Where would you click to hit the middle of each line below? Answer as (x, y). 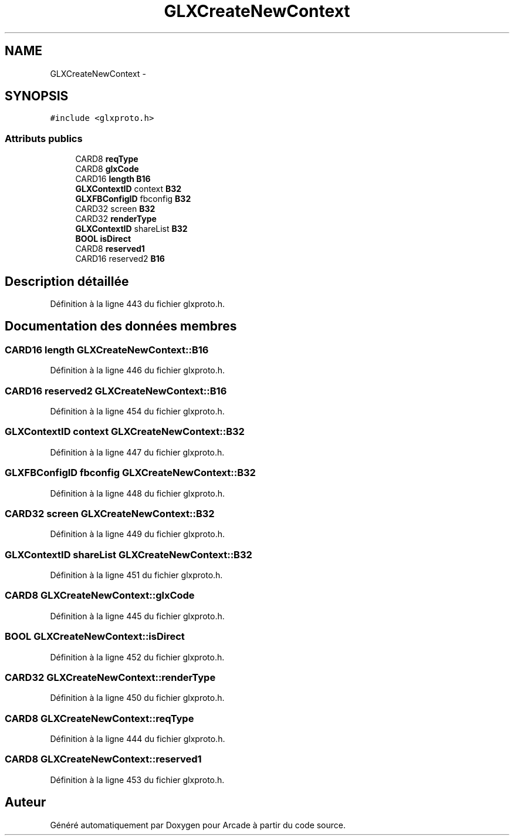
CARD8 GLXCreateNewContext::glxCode (100, 596)
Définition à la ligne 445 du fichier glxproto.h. (137, 616)
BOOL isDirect (103, 239)
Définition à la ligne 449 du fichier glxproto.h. (138, 534)
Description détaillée (67, 281)
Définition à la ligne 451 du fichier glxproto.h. (136, 575)
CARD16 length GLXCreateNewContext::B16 (107, 350)
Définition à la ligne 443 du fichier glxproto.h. (138, 304)
